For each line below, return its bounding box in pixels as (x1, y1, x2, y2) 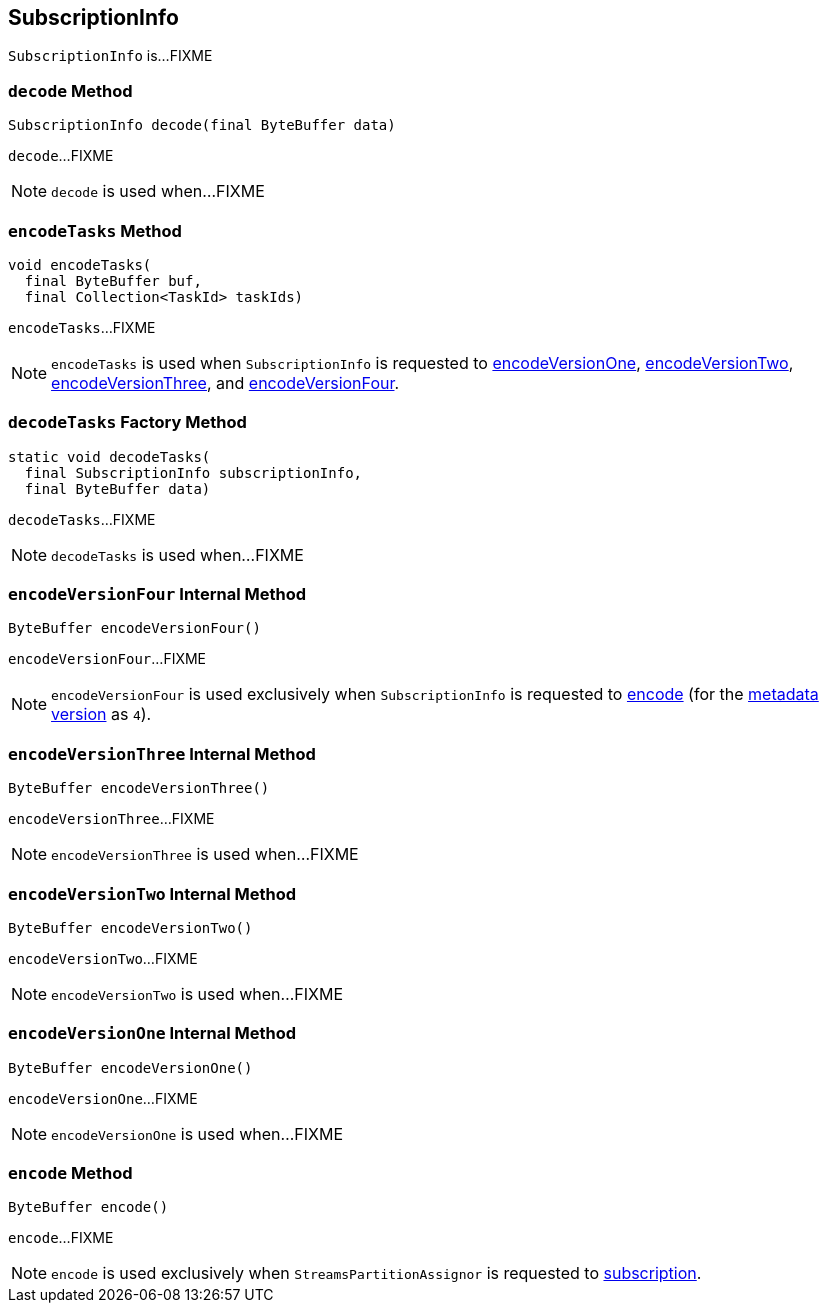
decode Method (8, 80, 133, 101)
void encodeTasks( (8, 256, 152, 273)
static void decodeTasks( (8, 448, 211, 465)
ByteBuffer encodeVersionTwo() (8, 919, 253, 936)
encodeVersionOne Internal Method (8, 1023, 297, 1044)
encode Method (8, 1163, 133, 1184)
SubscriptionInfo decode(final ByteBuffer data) (8, 117, 396, 134)
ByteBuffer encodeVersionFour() (8, 620, 261, 637)
